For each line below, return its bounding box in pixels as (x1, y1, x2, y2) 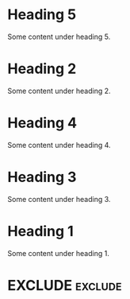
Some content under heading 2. (7, 86, 112, 95)
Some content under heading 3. (7, 194, 111, 204)
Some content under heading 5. (7, 32, 111, 41)
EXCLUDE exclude (7, 276, 122, 294)
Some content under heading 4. (7, 140, 112, 149)
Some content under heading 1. (7, 248, 110, 258)
